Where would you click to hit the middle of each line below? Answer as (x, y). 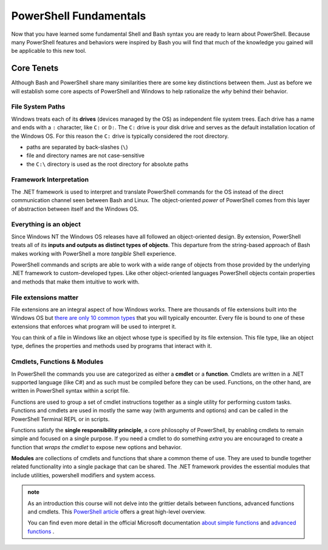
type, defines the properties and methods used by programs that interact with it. (111, 346)
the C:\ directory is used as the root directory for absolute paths (107, 164)
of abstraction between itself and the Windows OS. (75, 209)
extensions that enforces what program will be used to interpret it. (94, 326)
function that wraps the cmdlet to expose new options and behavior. (97, 447)
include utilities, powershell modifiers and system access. (84, 475)
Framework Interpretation (50, 180)
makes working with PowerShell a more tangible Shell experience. (94, 253)
